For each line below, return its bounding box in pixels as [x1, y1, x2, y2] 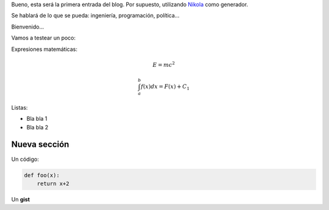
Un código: [11, 155, 39, 163]
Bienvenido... [11, 23, 44, 30]
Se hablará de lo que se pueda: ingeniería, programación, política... [11, 12, 180, 19]
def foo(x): [24, 172, 60, 178]
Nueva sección [11, 140, 69, 150]
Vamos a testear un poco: [11, 34, 76, 42]
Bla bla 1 [26, 115, 48, 123]
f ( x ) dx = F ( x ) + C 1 [141, 83, 190, 91]
